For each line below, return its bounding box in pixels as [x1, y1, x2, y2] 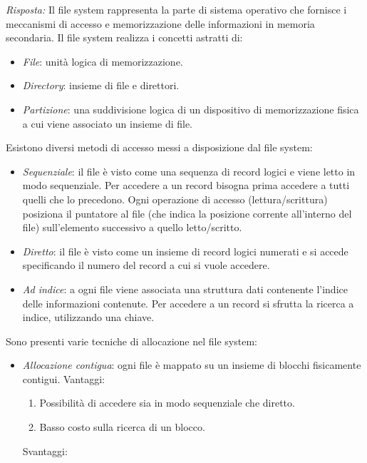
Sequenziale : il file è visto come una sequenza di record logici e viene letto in [22, 163, 356, 178]
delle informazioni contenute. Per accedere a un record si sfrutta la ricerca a [22, 295, 354, 310]
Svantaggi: [22, 443, 68, 458]
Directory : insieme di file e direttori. [22, 78, 180, 93]
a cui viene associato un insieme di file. [22, 116, 193, 131]
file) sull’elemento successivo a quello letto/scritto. [22, 220, 242, 235]
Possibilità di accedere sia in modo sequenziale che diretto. [39, 395, 295, 410]
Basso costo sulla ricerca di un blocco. [39, 419, 205, 434]
